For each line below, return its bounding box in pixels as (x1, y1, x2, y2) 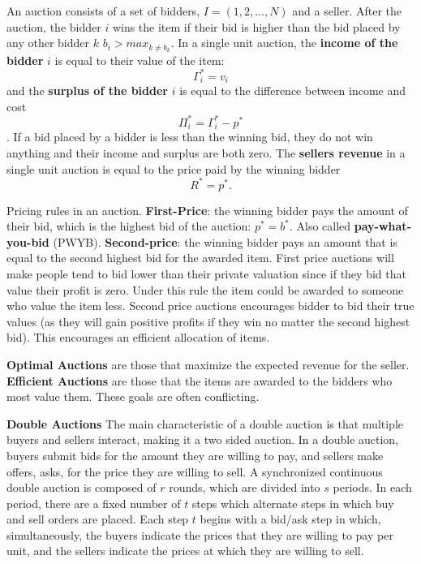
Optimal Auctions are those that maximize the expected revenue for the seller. (6, 355, 410, 372)
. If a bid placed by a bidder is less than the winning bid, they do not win (6, 128, 373, 145)
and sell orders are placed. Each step (6, 510, 189, 527)
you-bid (6, 233, 49, 250)
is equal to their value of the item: (54, 51, 225, 68)
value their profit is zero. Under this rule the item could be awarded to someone (6, 281, 404, 298)
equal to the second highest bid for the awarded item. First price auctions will (6, 249, 394, 266)
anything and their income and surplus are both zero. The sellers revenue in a (6, 144, 406, 161)
